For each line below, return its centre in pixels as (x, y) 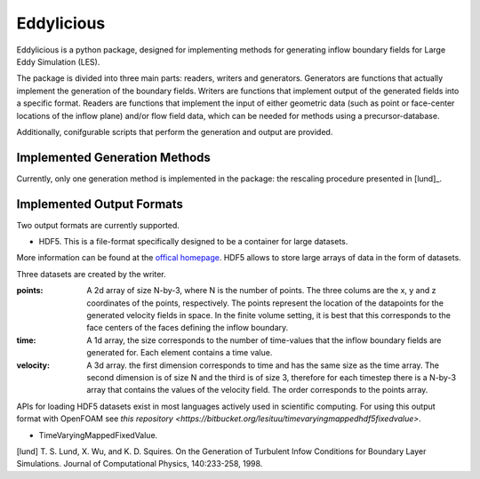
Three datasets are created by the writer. (91, 274)
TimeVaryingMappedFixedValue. (98, 435)
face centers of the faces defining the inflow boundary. (188, 328)
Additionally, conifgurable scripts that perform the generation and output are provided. (175, 132)
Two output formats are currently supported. (98, 225)
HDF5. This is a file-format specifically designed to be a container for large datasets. (193, 242)
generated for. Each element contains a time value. (180, 353)
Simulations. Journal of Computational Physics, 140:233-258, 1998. (140, 464)
